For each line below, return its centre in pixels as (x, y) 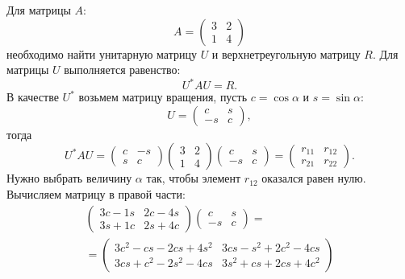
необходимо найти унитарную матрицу (102, 53)
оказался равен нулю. (314, 178)
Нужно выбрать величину (69, 178)
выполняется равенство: (122, 70)
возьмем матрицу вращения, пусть (163, 97)
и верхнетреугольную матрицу (286, 53)
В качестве (33, 97)
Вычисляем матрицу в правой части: (96, 194)
